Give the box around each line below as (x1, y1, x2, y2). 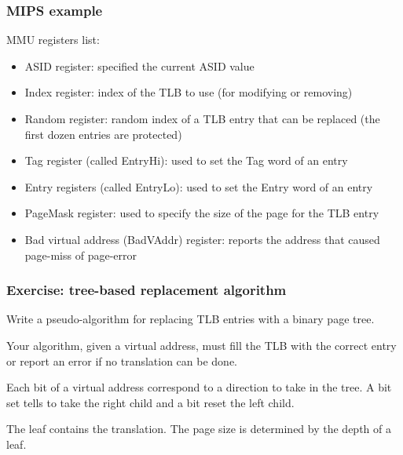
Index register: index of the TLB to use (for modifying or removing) (24, 84, 353, 100)
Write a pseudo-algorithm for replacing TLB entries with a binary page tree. (6, 311, 375, 327)
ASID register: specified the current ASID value (24, 57, 255, 74)
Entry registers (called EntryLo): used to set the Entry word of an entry (24, 178, 373, 195)
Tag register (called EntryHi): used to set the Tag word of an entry (24, 152, 348, 169)
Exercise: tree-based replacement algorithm (6, 280, 287, 300)
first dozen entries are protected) (24, 126, 182, 142)
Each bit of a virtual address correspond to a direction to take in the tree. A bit (6, 379, 392, 395)
